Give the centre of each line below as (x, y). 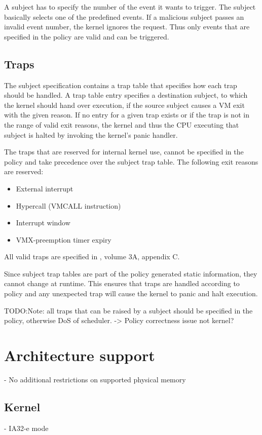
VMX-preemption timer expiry (64, 239)
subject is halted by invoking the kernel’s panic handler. (91, 134)
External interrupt (45, 188)
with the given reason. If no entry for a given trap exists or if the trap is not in (127, 115)
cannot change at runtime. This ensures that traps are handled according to (122, 283)
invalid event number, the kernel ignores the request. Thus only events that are (127, 27)
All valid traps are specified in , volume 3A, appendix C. (92, 256)
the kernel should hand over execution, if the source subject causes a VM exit (124, 105)
